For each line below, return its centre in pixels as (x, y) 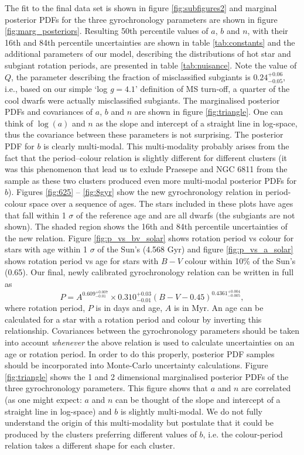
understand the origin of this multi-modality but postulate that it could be (139, 422)
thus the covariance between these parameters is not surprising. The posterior (144, 134)
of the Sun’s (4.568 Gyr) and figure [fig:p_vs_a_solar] (195, 249)
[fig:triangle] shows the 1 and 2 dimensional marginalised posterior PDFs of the (147, 376)
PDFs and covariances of (49, 112)
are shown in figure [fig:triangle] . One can (209, 112)
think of (19, 123)
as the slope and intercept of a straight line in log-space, (197, 123)
